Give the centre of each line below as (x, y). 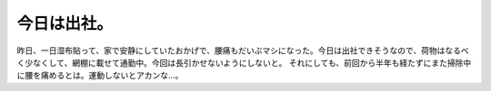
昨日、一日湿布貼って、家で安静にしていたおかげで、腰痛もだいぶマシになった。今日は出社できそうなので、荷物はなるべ (243, 50)
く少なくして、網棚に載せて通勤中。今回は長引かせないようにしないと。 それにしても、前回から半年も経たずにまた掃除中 (244, 62)
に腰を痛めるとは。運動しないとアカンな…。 (100, 76)
